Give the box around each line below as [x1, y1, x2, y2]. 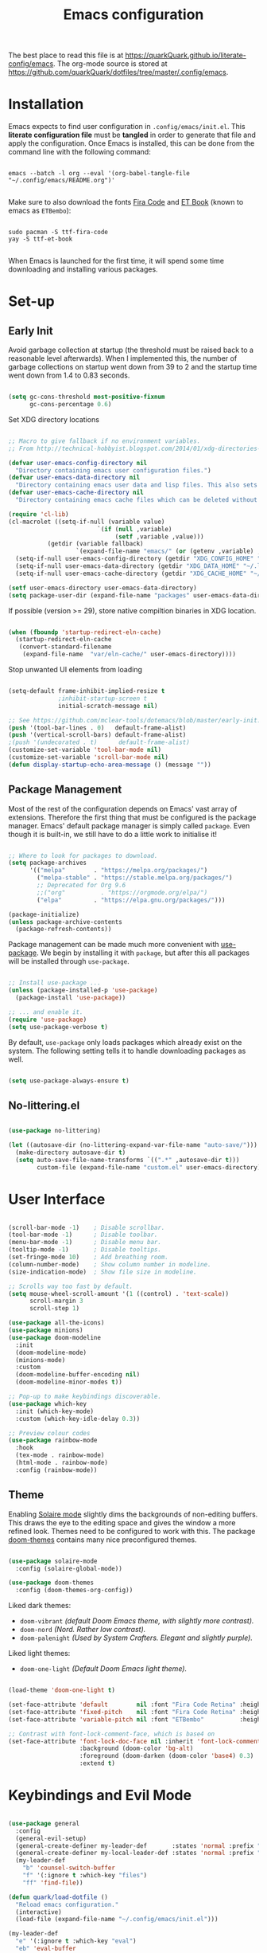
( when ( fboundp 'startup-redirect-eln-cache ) [8, 628, 161, 636]
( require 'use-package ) [8, 1016, 87, 1023]
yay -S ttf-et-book [8, 235, 73, 244]
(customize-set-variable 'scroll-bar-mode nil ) [8, 753, 169, 761]
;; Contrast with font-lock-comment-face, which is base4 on [8, 1730, 215, 1738]
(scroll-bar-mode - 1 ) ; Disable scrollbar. [8, 1223, 165, 1231]
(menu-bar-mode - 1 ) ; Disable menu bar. [8, 1239, 161, 1247]
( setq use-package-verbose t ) [8, 1023, 109, 1031]
